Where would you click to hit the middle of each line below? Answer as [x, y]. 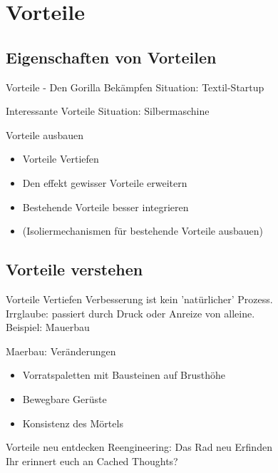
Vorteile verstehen [74, 269]
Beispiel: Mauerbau [48, 327]
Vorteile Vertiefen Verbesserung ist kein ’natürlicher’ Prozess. [139, 299]
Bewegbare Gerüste [65, 398]
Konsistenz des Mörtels [73, 423]
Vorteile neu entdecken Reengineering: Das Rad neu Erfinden [139, 447]
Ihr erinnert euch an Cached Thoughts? [92, 461]
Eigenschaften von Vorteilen [111, 57]
